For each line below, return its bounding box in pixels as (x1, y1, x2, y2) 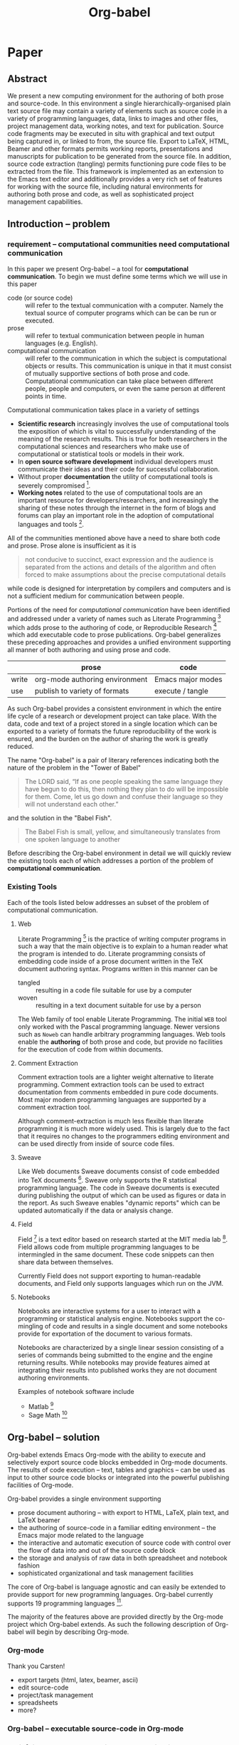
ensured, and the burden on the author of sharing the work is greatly (7, 735, 208, 743)
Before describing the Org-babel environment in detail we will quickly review (7, 849, 232, 858)
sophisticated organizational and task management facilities (17, 1568, 194, 1577)
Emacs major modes (154, 674, 223, 684)
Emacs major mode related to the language (17, 1531, 144, 1539)
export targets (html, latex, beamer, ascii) (17, 1675, 139, 1684)
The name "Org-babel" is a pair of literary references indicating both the (7, 756, 219, 765)
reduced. (7, 742, 34, 751)
